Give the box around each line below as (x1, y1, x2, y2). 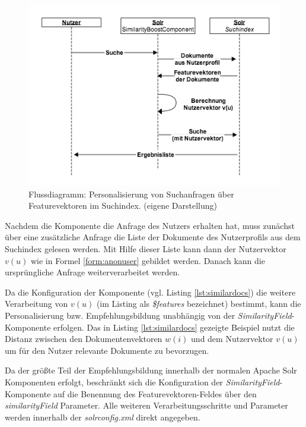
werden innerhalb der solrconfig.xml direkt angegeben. (5, 410, 200, 423)
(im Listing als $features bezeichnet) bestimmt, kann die (96, 297, 301, 310)
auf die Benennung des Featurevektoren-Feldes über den (53, 387, 257, 400)
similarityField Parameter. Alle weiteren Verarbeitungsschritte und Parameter (5, 399, 288, 412)
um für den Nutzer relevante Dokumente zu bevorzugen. (5, 344, 209, 356)
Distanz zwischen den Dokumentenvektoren (5, 332, 162, 345)
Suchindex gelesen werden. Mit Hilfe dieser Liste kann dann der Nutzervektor (5, 243, 286, 255)
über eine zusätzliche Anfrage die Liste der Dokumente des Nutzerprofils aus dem (5, 231, 301, 243)
